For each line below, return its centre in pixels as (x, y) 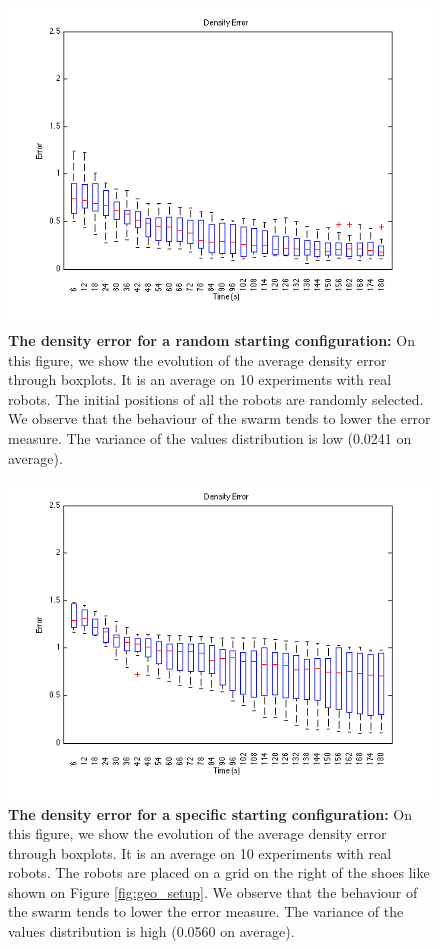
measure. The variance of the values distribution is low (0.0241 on (210, 437)
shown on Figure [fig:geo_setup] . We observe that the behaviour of (213, 891)
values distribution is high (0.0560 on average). (151, 931)
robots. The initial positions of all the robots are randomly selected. (216, 398)
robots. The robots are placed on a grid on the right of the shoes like (219, 872)
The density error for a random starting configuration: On (211, 339)
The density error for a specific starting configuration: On (210, 813)
